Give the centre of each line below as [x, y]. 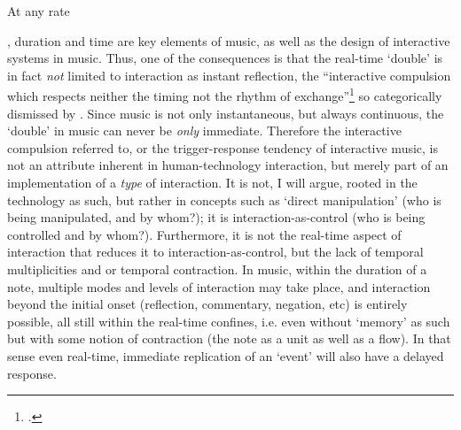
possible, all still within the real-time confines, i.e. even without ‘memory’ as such [229, 321]
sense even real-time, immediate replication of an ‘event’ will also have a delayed [226, 355]
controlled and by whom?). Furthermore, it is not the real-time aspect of [204, 234]
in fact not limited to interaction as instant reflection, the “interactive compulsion [229, 75]
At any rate [39, 11]
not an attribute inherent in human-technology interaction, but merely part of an [228, 165]
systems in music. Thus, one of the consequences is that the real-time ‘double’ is [225, 58]
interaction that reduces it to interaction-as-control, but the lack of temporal [215, 252]
